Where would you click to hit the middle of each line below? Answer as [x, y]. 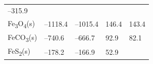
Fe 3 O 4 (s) [21, 24]
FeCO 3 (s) [23, 37]
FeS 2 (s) [19, 52]
